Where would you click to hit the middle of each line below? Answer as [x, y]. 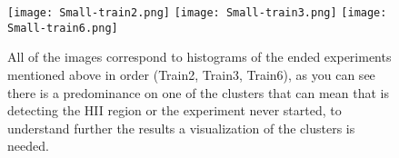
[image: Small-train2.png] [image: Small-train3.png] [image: [197, 13]
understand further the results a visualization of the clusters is [181, 128]
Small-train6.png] [63, 28]
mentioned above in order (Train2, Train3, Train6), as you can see [191, 74]
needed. [28, 146]
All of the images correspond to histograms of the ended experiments [199, 57]
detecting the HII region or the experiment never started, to [175, 110]
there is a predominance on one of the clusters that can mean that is [198, 92]
